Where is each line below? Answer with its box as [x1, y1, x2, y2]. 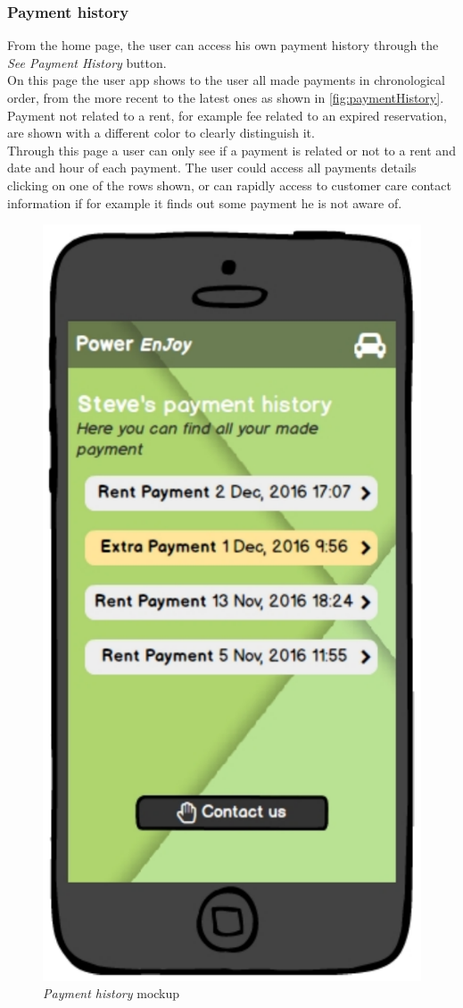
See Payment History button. [7, 53, 167, 71]
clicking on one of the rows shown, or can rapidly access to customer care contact [7, 175, 451, 194]
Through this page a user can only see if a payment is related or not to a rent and [7, 140, 456, 159]
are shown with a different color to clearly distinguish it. [7, 123, 315, 142]
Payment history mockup [43, 984, 180, 1003]
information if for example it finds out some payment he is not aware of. [7, 193, 402, 212]
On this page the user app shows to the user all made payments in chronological [7, 71, 445, 89]
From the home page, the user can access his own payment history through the [7, 36, 439, 55]
